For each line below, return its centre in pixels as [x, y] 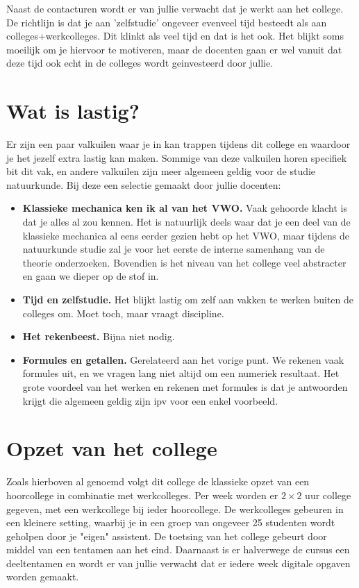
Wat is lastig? [73, 111]
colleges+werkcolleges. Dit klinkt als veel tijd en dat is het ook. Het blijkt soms [175, 36]
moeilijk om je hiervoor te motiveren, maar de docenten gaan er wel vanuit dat [174, 49]
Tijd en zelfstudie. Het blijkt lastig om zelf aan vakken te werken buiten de [188, 300]
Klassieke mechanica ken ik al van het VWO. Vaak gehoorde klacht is [185, 208]
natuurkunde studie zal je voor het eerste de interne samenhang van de [174, 249]
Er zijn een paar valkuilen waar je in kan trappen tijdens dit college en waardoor [178, 144]
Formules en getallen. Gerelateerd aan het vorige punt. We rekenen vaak [183, 359]
